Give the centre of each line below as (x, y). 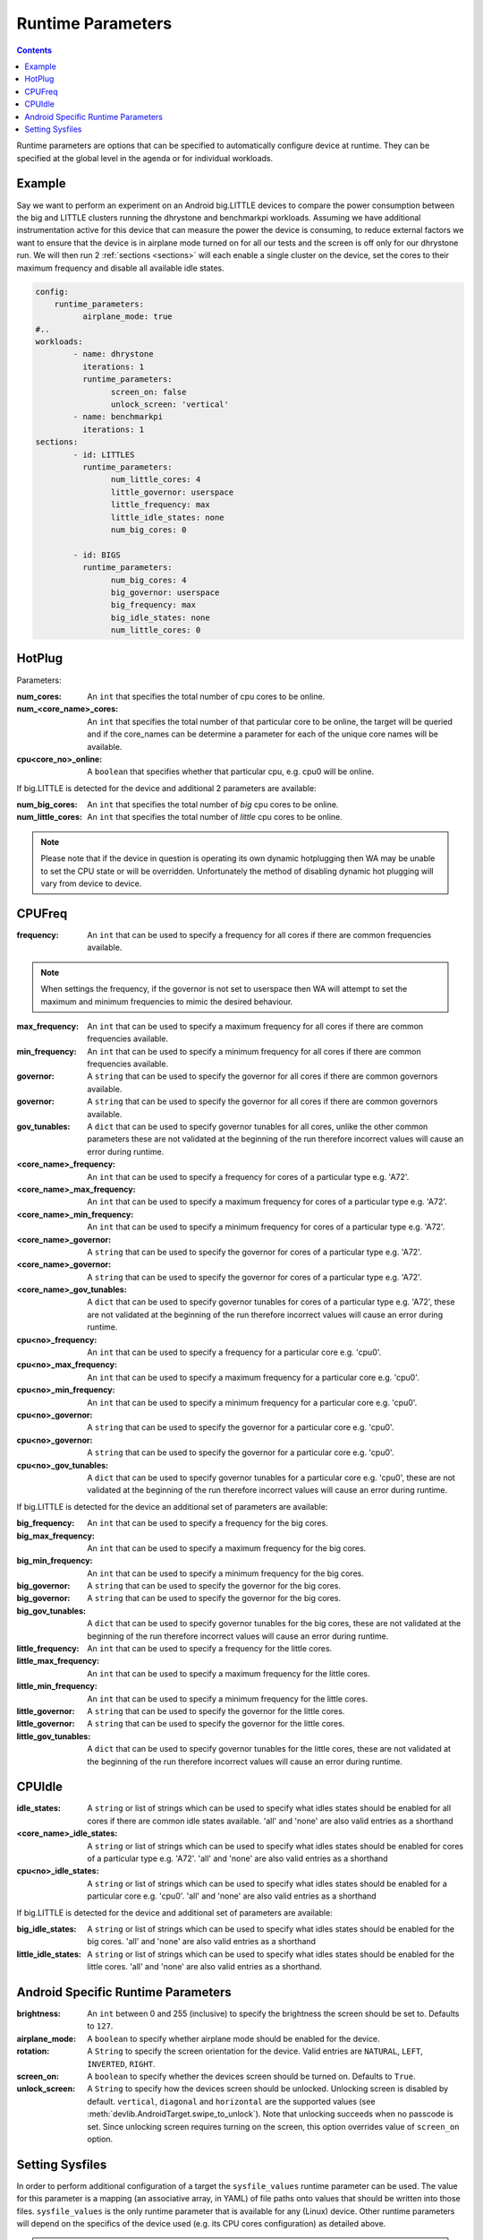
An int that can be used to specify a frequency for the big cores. (208, 1523)
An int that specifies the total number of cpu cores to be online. (206, 696)
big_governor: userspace (165, 592)
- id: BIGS (97, 555)
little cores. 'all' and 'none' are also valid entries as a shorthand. (204, 1967)
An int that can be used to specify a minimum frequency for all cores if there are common (254, 1051)
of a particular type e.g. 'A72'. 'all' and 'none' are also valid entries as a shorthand (237, 1858)
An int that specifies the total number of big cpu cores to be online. (213, 805)
